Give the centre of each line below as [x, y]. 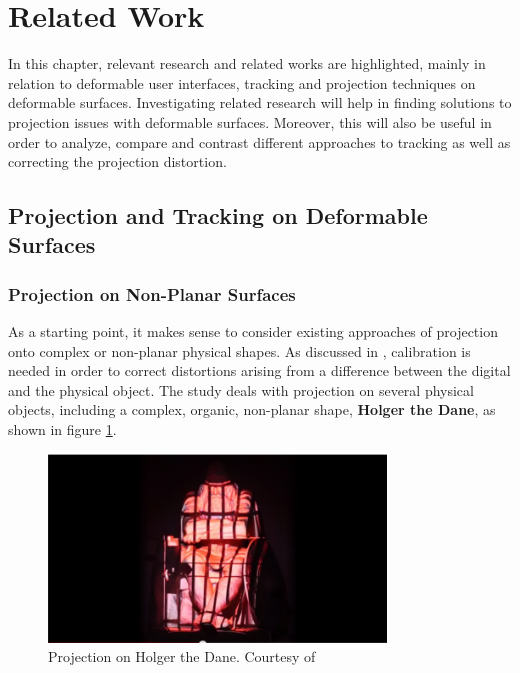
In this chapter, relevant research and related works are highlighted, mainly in [247, 63]
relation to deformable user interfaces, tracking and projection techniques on [242, 82]
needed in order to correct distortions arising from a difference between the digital [259, 370]
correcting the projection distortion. [117, 161]
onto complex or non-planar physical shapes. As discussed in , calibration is [239, 350]
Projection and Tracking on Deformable [218, 215]
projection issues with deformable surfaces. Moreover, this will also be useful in [250, 121]
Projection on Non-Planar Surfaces [152, 293]
